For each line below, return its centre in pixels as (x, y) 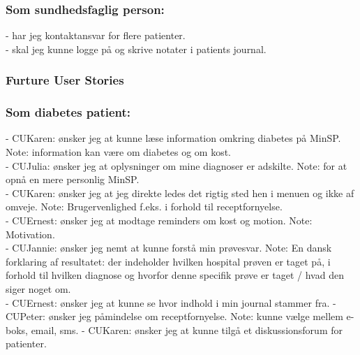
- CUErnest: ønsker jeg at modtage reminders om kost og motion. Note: (159, 220)
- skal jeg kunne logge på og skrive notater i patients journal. (136, 49)
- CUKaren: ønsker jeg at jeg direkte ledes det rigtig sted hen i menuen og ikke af (180, 193)
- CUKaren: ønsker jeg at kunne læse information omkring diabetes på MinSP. (173, 138)
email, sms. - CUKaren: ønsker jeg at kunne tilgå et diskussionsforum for (187, 329)
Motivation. (30, 234)
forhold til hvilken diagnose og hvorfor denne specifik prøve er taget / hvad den (175, 275)
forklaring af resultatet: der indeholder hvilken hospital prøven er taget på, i (168, 261)
